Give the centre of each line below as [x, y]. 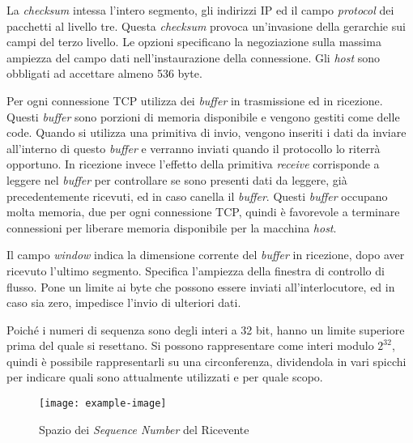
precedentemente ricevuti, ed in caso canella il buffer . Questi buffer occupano [197, 196]
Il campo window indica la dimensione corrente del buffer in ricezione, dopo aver [206, 255]
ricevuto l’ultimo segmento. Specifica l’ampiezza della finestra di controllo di [196, 270]
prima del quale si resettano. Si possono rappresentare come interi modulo [190, 345]
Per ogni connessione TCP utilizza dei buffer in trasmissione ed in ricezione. [195, 100]
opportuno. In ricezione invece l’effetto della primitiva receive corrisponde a [193, 164]
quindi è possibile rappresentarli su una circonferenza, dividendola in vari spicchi [206, 361]
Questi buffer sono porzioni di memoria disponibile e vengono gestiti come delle [203, 116]
